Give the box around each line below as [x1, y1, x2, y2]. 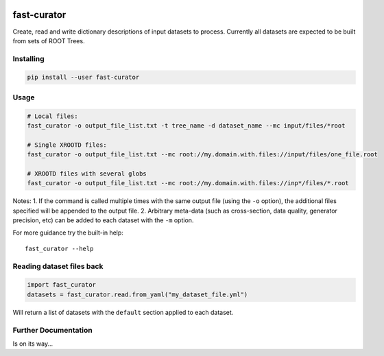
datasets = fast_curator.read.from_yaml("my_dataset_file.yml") [27, 290, 248, 298]
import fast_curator [27, 281, 96, 289]
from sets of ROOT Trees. [12, 36, 85, 45]
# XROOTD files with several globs [27, 169, 147, 178]
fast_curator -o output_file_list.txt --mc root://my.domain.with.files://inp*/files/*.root [27, 179, 349, 187]
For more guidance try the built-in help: [12, 228, 123, 237]
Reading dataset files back [12, 261, 104, 271]
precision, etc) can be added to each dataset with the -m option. [12, 216, 194, 224]
